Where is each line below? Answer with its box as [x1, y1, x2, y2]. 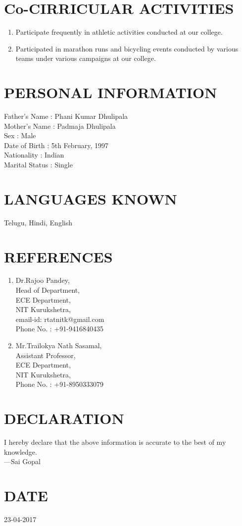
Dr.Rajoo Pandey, [15, 275, 70, 285]
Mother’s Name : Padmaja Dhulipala [4, 120, 116, 131]
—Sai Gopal [4, 456, 41, 467]
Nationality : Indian [4, 150, 64, 160]
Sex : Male [4, 130, 36, 141]
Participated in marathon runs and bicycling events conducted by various [15, 43, 239, 53]
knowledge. [4, 446, 37, 457]
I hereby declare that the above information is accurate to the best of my [4, 437, 226, 447]
